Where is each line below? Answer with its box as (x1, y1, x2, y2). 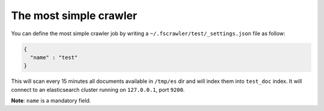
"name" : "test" (30, 54, 78, 61)
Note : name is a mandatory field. (11, 97, 91, 104)
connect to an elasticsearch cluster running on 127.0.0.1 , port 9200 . (11, 86, 185, 93)
